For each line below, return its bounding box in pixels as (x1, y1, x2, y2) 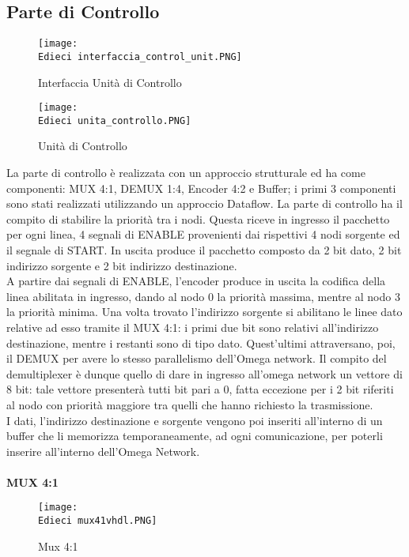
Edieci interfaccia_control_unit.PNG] (38, 51, 242, 62)
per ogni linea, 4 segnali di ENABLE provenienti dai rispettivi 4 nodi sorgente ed (6, 226, 400, 243)
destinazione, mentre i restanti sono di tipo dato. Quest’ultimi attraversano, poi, (6, 334, 396, 351)
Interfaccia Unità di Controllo (38, 73, 182, 90)
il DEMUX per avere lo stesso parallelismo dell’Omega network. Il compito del (6, 350, 387, 367)
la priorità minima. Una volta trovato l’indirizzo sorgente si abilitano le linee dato (6, 303, 403, 320)
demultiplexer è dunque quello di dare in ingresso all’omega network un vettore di (6, 365, 403, 382)
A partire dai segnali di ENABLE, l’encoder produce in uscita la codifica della (6, 273, 386, 289)
